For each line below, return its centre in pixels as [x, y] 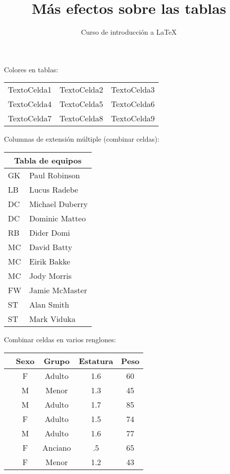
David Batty [51, 247]
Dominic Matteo [57, 218]
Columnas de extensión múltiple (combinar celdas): [82, 139]
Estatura [96, 361]
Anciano [57, 447]
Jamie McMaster [58, 290]
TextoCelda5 [82, 104]
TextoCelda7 [30, 118]
